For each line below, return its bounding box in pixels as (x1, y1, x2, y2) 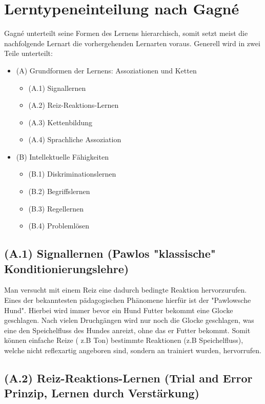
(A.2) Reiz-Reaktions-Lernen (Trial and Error (4, 370, 253, 386)
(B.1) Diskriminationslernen (28, 168, 116, 179)
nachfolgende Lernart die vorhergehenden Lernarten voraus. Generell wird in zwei (4, 37, 260, 48)
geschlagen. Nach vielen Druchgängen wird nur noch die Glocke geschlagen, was (4, 315, 254, 325)
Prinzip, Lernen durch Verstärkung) (4, 385, 199, 401)
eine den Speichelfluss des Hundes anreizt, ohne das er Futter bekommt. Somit (4, 324, 251, 335)
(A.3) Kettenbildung (28, 117, 93, 127)
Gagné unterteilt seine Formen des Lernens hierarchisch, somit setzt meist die (4, 28, 248, 39)
